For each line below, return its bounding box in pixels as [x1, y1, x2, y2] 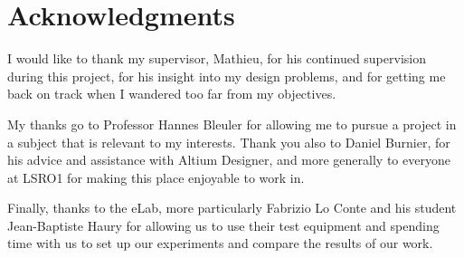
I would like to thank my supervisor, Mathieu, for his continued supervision [7, 49, 426, 68]
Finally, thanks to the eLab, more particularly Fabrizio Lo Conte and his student [7, 198, 457, 217]
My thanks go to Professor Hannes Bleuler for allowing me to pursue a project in [7, 114, 457, 133]
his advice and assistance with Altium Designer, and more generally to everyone [7, 150, 450, 169]
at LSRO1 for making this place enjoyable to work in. [7, 167, 305, 186]
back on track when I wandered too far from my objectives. [7, 84, 336, 103]
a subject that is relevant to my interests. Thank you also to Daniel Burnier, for [7, 132, 450, 151]
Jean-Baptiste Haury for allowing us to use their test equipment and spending [7, 215, 440, 234]
